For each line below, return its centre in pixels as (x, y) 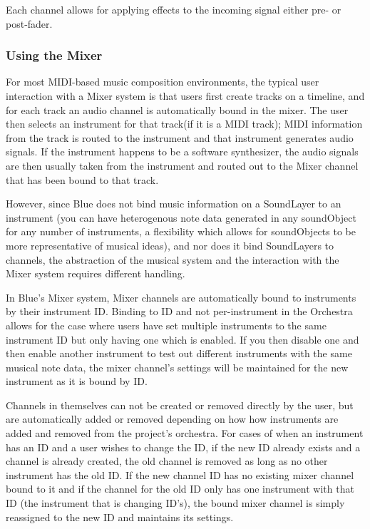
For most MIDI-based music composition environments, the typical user (163, 82)
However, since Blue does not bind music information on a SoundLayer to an (174, 204)
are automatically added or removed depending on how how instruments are (172, 419)
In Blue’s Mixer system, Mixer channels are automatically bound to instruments (181, 297)
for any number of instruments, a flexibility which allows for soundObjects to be (181, 231)
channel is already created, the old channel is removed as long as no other (167, 461)
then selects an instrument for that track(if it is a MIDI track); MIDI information (184, 124)
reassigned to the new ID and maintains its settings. (120, 517)
